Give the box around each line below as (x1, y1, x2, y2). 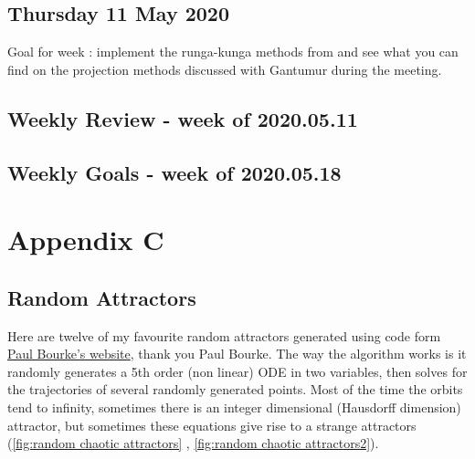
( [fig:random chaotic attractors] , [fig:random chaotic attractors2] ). (7, 433, 379, 453)
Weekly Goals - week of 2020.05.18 (7, 158, 342, 186)
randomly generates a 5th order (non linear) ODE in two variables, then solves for (7, 361, 468, 381)
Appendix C (7, 221, 164, 258)
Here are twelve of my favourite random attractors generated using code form (7, 326, 441, 345)
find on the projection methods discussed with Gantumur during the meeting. (7, 59, 442, 78)
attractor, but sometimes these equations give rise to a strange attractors (7, 415, 417, 434)
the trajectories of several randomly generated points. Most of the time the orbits (7, 380, 463, 399)
